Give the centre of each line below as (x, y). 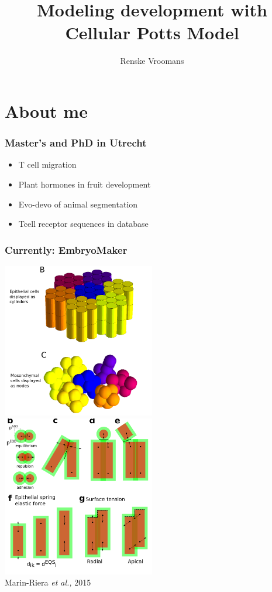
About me (46, 110)
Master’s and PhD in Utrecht (76, 143)
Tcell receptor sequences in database (83, 224)
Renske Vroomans (152, 61)
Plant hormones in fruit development (85, 184)
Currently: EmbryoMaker (66, 249)
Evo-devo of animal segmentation (78, 204)
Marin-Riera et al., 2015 (48, 582)
